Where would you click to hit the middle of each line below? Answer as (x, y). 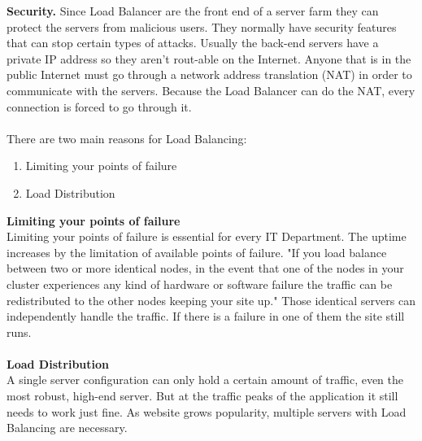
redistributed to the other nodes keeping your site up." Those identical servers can (211, 300)
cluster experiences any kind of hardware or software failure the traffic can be (200, 284)
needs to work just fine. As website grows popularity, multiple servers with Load (207, 411)
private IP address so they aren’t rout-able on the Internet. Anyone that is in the (209, 58)
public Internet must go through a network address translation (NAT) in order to (209, 74)
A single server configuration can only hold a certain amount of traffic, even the (205, 380)
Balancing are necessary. (67, 428)
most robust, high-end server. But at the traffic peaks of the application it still (202, 396)
